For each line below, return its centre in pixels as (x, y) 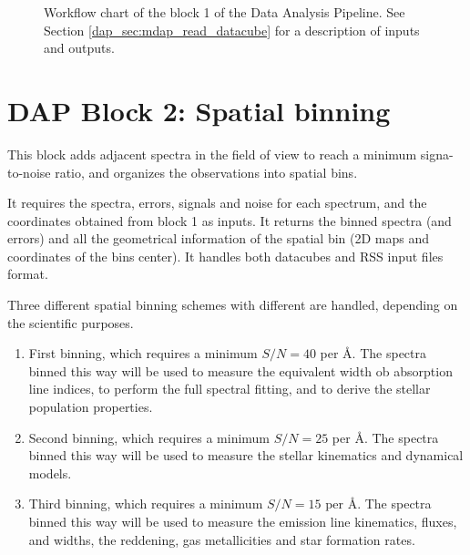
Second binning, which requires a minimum (149, 437)
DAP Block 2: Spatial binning (199, 110)
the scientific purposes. (71, 322)
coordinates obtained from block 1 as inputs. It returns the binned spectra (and (230, 220)
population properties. (91, 407)
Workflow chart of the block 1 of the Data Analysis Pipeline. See (225, 12)
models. (50, 473)
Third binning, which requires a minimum (146, 504)
